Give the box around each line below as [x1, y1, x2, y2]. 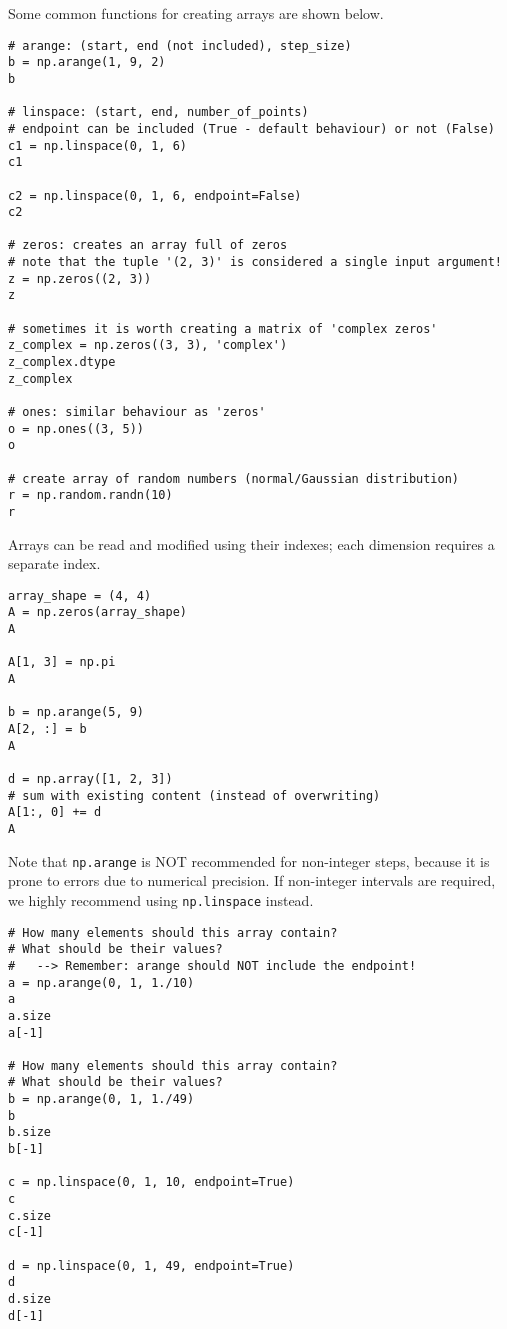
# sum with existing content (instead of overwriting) [8, 788, 381, 803]
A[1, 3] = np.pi [8, 655, 116, 670]
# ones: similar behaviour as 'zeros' [8, 405, 266, 420]
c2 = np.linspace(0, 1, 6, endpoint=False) [8, 188, 302, 203]
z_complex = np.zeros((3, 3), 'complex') [8, 338, 288, 353]
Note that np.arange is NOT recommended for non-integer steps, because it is [8, 850, 490, 871]
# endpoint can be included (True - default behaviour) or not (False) [8, 121, 495, 136]
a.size [8, 1008, 51, 1023]
